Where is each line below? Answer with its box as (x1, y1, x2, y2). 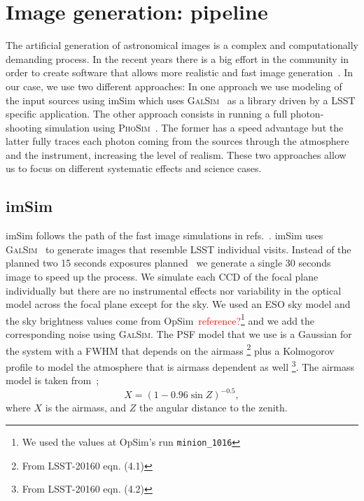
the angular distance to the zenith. (139, 400, 288, 415)
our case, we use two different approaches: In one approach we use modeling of (6, 78, 342, 93)
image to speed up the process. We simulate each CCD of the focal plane (6, 269, 318, 284)
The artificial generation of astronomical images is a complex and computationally (6, 38, 358, 52)
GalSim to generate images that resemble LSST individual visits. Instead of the (6, 241, 351, 256)
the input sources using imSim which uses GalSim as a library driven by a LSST (6, 92, 356, 107)
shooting (6, 120, 42, 134)
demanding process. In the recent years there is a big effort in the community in (6, 51, 349, 66)
